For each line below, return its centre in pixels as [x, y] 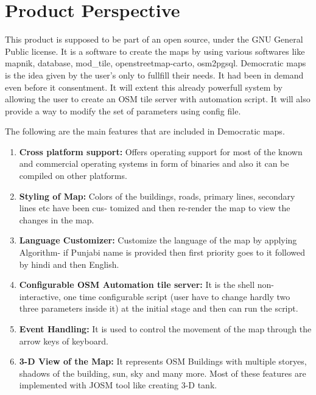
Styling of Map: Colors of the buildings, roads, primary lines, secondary [157, 196]
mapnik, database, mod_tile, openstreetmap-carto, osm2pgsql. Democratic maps [156, 63]
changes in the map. [57, 219]
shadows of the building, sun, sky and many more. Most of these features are [163, 373]
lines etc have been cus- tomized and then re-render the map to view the [155, 208]
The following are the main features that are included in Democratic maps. [145, 131]
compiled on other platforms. [73, 176]
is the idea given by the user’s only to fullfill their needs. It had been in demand [154, 75]
